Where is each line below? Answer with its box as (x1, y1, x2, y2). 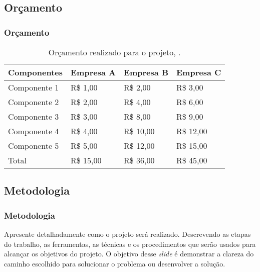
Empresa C (176, 66, 221, 78)
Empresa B (123, 66, 168, 78)
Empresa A (70, 66, 116, 78)
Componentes (8, 66, 63, 78)
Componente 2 (8, 96, 59, 108)
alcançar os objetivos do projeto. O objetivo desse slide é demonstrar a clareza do (4, 248, 254, 259)
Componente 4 (8, 125, 59, 137)
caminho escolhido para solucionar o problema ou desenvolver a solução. (4, 258, 225, 268)
